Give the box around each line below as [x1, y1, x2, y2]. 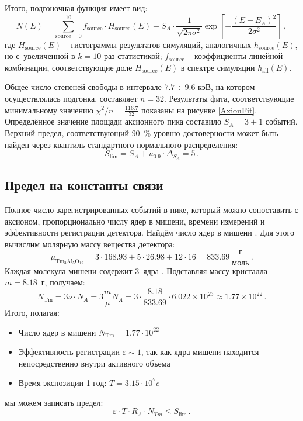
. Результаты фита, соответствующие [164, 92, 294, 104]
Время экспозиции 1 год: [18, 377, 107, 389]
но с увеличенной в [5, 50, 75, 62]
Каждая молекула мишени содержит [5, 264, 133, 277]
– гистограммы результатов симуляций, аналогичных [64, 38, 252, 50]
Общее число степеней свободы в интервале [5, 81, 162, 93]
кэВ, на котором [198, 81, 255, 93]
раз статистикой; [103, 50, 162, 62]
